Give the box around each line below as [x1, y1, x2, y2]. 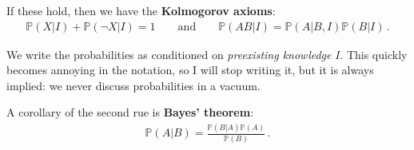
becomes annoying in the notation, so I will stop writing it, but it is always [6, 61, 374, 78]
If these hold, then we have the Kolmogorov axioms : [6, 2, 276, 18]
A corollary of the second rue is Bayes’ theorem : [6, 104, 254, 120]
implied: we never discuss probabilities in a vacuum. [6, 77, 261, 93]
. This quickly [340, 45, 408, 62]
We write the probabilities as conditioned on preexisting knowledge [6, 45, 332, 62]
